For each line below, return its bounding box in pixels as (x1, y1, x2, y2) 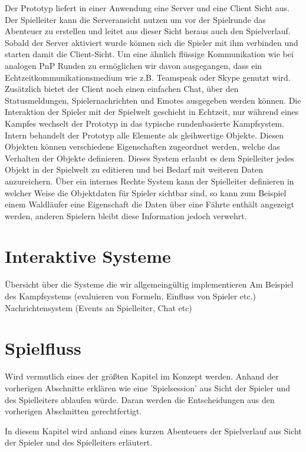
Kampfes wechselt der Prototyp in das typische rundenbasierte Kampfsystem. (5, 117, 285, 129)
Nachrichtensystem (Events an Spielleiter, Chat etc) (5, 301, 192, 314)
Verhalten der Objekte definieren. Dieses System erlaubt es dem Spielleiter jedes (5, 151, 294, 164)
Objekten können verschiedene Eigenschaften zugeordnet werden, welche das (5, 140, 280, 153)
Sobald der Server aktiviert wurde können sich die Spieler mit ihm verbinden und (5, 36, 298, 48)
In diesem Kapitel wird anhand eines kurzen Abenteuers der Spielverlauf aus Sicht (5, 424, 302, 437)
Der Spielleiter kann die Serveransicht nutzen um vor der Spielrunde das (5, 13, 266, 25)
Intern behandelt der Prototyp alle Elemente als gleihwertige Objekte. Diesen (5, 128, 284, 141)
